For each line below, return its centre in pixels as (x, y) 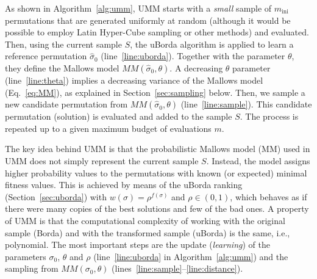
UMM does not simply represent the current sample (102, 160)
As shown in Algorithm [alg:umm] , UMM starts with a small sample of (138, 8)
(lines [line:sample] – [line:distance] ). (177, 268)
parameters (26, 256)
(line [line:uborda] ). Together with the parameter (193, 56)
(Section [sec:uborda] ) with (56, 196)
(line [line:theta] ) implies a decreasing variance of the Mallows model (134, 80)
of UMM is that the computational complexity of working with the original (145, 220)
